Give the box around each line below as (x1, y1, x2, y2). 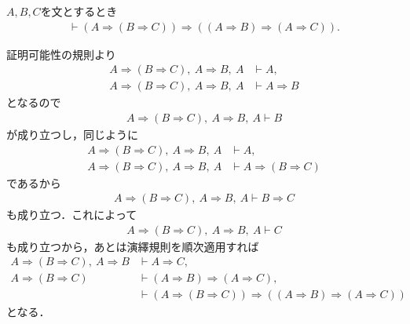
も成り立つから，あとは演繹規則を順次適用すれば (6, 238, 259, 254)
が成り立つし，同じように (6, 126, 138, 142)
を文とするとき (40, 3, 118, 19)
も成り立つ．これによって (6, 206, 137, 223)
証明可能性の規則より (6, 46, 116, 62)
